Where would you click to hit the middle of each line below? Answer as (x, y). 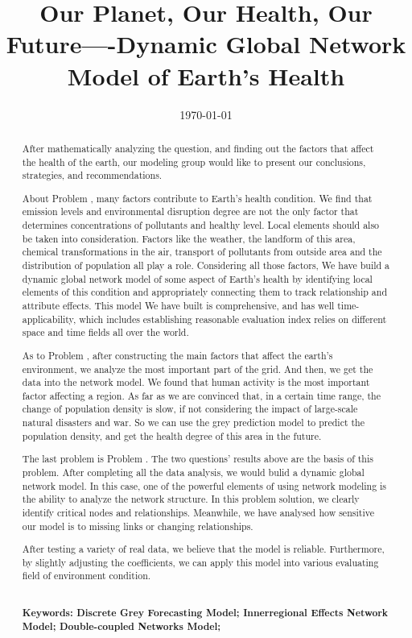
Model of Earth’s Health (206, 75)
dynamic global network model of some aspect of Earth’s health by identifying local (197, 278)
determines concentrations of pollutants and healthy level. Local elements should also (201, 225)
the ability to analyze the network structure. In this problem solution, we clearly (191, 499)
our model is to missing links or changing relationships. (138, 526)
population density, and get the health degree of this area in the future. (172, 435)
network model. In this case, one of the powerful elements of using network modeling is (204, 485)
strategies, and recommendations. (92, 175)
